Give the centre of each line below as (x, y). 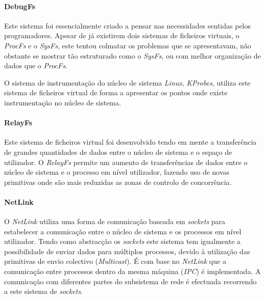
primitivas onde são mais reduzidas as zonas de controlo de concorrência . (118, 182)
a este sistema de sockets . (44, 291)
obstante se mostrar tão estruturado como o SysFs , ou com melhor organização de (132, 55)
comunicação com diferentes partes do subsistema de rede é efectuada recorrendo (130, 281)
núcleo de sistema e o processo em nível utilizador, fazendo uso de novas (117, 172)
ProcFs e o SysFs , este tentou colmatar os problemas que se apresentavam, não (128, 45)
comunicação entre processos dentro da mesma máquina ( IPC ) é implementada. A (132, 271)
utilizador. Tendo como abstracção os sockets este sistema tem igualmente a (123, 241)
